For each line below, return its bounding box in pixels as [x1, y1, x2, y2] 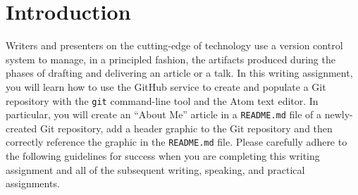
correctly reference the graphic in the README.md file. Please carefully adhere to [6, 134, 347, 149]
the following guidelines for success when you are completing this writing [6, 149, 320, 163]
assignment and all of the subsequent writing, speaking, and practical [6, 162, 305, 177]
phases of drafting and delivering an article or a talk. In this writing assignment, [6, 65, 353, 80]
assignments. [6, 176, 60, 191]
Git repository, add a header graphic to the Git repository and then [40, 120, 333, 135]
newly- [324, 107, 353, 122]
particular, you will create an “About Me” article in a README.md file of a [6, 107, 322, 122]
